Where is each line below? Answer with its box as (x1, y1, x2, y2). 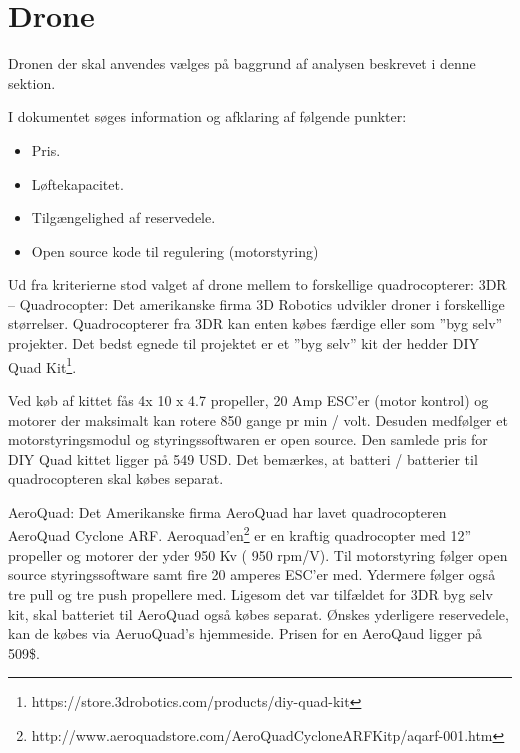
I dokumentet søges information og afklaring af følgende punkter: (8, 106, 407, 127)
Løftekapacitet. (31, 173, 124, 194)
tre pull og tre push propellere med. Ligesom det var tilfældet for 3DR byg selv (8, 583, 493, 604)
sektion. (8, 72, 56, 93)
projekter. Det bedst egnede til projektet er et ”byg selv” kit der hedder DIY (8, 333, 479, 354)
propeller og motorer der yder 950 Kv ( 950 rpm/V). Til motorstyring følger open (8, 544, 508, 565)
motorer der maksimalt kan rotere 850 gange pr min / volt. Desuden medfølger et (8, 409, 508, 430)
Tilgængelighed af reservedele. (31, 207, 216, 228)
